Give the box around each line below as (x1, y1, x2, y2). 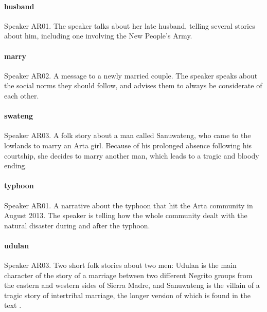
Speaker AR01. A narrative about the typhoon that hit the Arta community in (4, 200, 253, 210)
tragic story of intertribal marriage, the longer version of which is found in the (4, 289, 251, 300)
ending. (4, 160, 27, 171)
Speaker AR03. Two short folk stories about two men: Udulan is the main (4, 260, 237, 270)
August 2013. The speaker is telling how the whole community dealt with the (4, 210, 247, 221)
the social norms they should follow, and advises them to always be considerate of (4, 80, 262, 91)
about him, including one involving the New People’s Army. (4, 30, 192, 41)
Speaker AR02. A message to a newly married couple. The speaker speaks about (4, 70, 258, 81)
